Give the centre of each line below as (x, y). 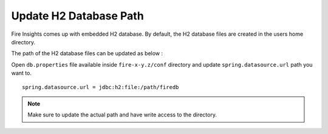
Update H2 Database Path (77, 16)
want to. (21, 73)
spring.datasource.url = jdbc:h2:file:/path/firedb (101, 87)
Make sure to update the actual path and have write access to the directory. (122, 115)
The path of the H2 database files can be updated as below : (87, 53)
